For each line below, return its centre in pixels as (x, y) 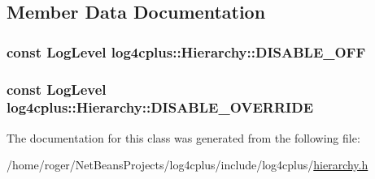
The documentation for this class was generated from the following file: (183, 137)
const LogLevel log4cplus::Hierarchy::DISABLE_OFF (186, 51)
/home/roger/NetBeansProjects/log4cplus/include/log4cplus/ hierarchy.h (187, 165)
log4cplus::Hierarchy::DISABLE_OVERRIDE (160, 107)
